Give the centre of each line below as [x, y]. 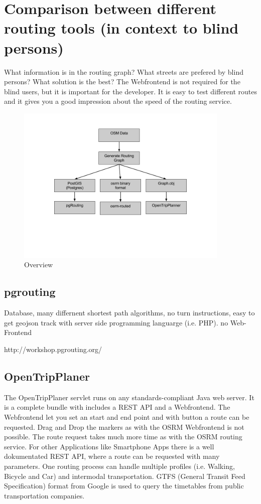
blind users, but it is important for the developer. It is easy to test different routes [130, 91]
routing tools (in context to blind [121, 28]
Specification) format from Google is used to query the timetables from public [124, 486]
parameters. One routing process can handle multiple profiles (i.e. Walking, [119, 466]
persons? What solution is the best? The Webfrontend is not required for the [122, 81]
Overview [39, 265]
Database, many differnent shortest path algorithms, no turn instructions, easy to [129, 313]
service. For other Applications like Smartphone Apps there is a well [109, 446]
